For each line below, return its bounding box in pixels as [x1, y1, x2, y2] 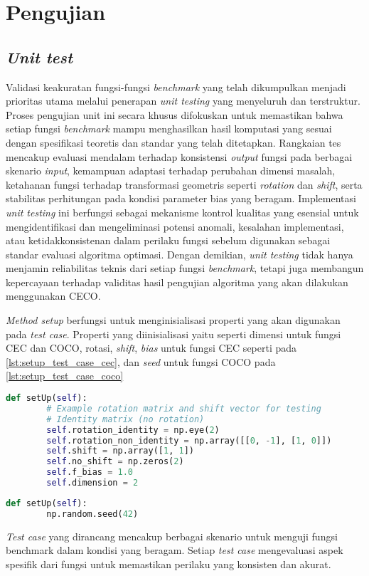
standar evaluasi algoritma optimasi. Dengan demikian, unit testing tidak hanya [6, 246, 353, 261]
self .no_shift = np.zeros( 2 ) [46, 456, 184, 467]
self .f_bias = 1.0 [46, 467, 134, 478]
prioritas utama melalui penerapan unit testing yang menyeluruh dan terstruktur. [6, 93, 360, 108]
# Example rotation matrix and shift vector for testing [46, 403, 321, 414]
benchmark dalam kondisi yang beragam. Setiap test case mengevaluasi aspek [6, 543, 343, 557]
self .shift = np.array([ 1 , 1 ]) [46, 446, 194, 456]
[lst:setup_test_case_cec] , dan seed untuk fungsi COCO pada [6, 354, 276, 369]
